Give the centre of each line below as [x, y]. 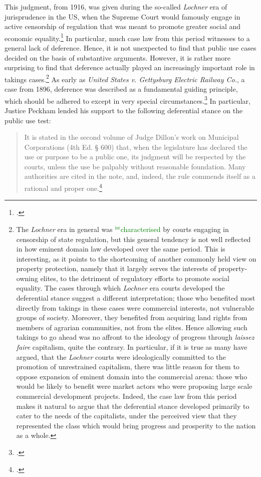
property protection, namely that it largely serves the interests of [116, 268]
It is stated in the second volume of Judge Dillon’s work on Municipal [132, 137]
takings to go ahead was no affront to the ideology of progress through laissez [135, 337]
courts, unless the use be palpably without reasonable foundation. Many [135, 166]
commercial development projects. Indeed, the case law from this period [126, 396]
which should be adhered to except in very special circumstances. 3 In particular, [127, 100]
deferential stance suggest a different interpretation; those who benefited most [136, 298]
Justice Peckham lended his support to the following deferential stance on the [124, 110]
